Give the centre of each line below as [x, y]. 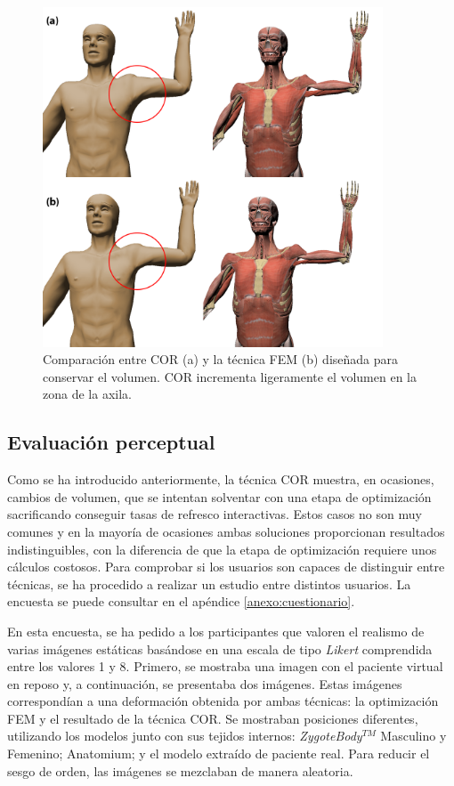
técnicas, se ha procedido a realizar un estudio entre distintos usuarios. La [209, 583]
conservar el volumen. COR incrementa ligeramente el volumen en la [230, 376]
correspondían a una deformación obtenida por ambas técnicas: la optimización [223, 701]
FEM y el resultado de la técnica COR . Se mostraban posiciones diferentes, [213, 718]
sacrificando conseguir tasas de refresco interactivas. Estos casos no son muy [215, 514]
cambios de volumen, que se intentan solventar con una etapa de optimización [219, 496]
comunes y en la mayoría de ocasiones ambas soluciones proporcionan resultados [226, 531]
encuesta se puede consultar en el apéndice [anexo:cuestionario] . [181, 601]
